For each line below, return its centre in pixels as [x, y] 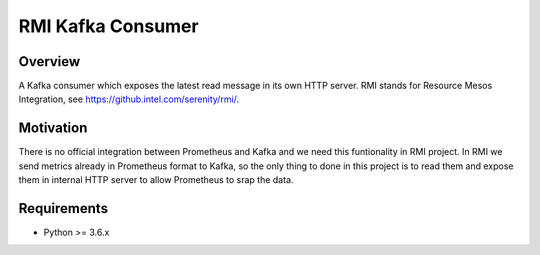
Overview [49, 61]
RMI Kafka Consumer [108, 26]
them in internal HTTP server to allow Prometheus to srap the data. [156, 180]
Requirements [63, 208]
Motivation [53, 128]
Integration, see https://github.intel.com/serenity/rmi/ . [129, 99]
